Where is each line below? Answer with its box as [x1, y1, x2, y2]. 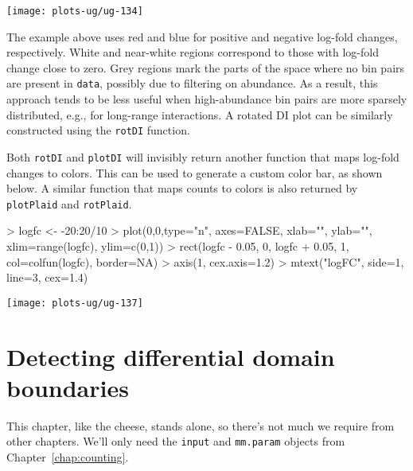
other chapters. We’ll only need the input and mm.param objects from [6, 433, 345, 450]
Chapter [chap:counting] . [6, 449, 129, 465]
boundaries [6, 371, 129, 403]
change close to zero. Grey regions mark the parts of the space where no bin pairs [6, 59, 405, 76]
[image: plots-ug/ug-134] [6, 6, 143, 17]
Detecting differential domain [6, 340, 335, 372]
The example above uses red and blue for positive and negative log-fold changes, [6, 28, 398, 45]
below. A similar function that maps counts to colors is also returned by [6, 180, 358, 197]
